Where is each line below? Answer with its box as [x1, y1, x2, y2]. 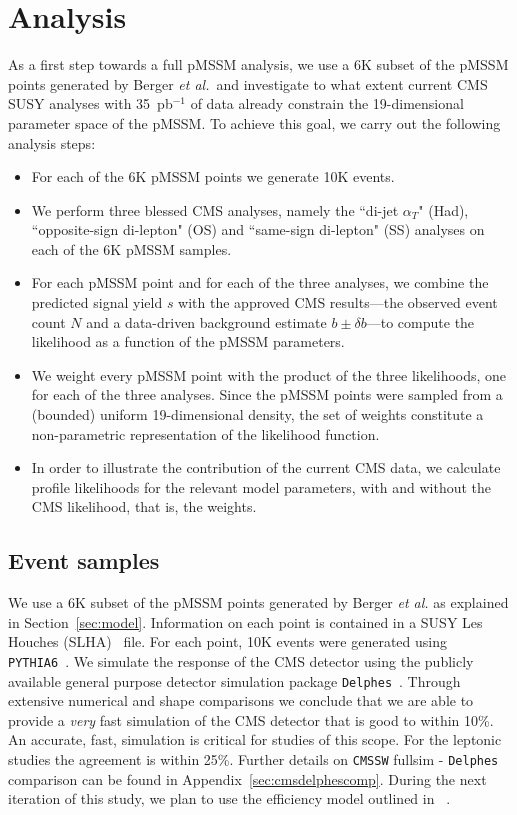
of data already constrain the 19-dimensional [190, 93, 464, 114]
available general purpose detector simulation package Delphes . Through [8, 670, 461, 691]
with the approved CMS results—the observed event [178, 292, 498, 313]
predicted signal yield [31, 292, 163, 313]
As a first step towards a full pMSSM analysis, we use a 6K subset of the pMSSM [8, 54, 509, 75]
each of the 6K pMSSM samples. [31, 238, 232, 259]
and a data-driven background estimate [86, 311, 327, 332]
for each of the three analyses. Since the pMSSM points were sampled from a [31, 384, 503, 405]
